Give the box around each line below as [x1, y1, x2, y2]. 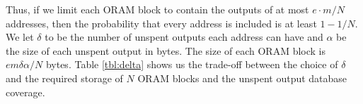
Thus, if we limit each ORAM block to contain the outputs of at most [6, 2, 309, 16]
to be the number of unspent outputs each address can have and [45, 30, 323, 44]
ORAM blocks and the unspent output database [137, 70, 347, 85]
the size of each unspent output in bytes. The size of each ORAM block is [6, 43, 326, 58]
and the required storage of [6, 70, 123, 85]
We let [6, 30, 34, 44]
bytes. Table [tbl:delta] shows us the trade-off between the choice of [45, 57, 338, 72]
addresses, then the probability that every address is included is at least [6, 15, 317, 30]
